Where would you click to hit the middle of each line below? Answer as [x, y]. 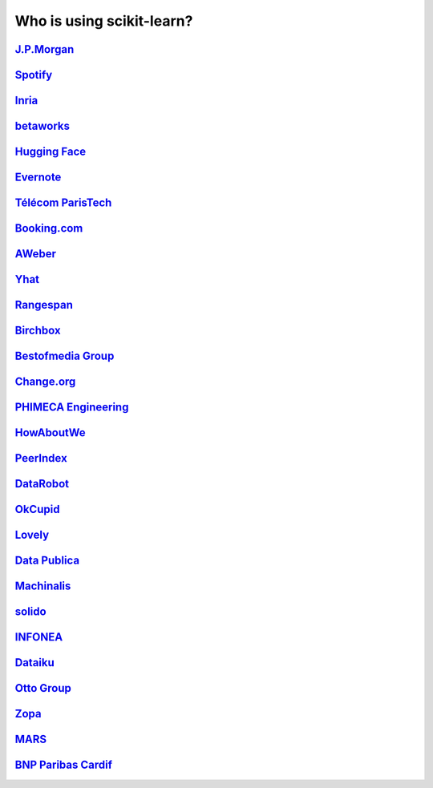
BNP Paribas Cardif [63, 765]
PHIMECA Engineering [72, 408]
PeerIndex [41, 458]
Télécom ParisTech [63, 203]
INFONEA [39, 637]
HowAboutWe [50, 433]
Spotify [34, 75]
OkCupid [37, 509]
